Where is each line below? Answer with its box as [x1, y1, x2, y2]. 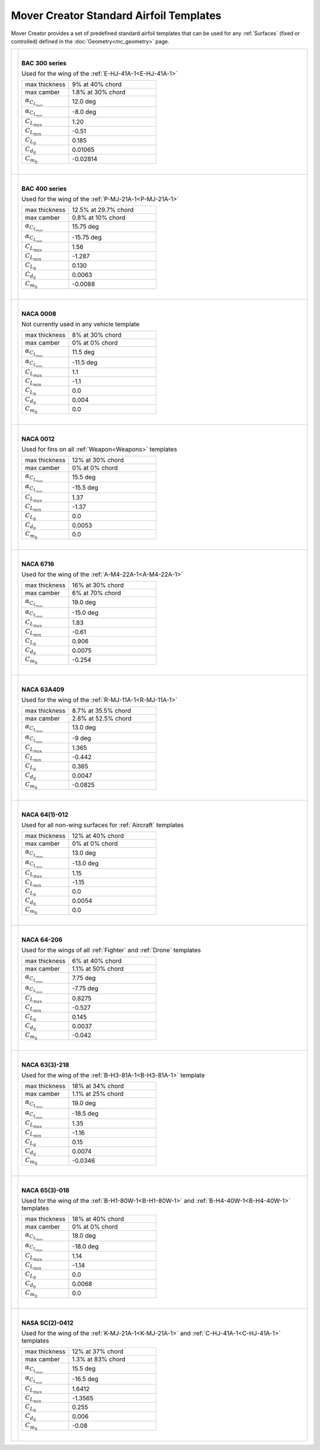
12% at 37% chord [72, 1347, 124, 1356]
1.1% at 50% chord [72, 965, 124, 973]
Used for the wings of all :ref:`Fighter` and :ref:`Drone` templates [21, 946, 201, 955]
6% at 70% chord [72, 589, 121, 597]
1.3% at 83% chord [72, 1355, 126, 1363]
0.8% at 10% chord [72, 213, 126, 222]
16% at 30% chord [72, 581, 124, 589]
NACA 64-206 [21, 936, 63, 944]
